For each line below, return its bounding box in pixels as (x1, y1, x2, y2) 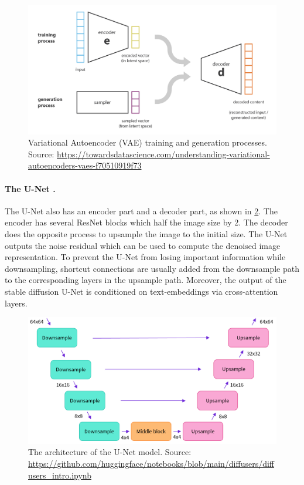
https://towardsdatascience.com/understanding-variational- (57, 147, 270, 160)
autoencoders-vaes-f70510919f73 (28, 159, 142, 171)
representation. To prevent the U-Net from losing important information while (5, 251, 286, 263)
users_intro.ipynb (28, 469, 91, 481)
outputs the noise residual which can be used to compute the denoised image (5, 239, 281, 251)
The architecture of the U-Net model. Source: (28, 446, 192, 458)
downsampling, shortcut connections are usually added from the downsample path (5, 262, 299, 274)
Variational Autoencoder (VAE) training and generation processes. (28, 136, 267, 149)
